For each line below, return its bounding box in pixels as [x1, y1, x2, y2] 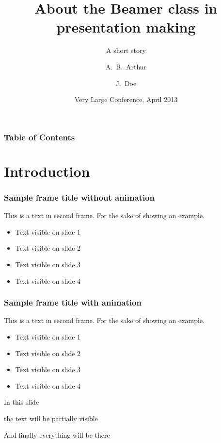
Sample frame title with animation [4, 296, 142, 308]
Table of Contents [4, 131, 75, 143]
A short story [106, 45, 146, 55]
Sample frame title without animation [4, 191, 155, 203]
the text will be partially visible [4, 413, 98, 423]
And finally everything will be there [4, 429, 110, 440]
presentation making [56, 17, 196, 37]
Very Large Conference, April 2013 [74, 94, 178, 104]
